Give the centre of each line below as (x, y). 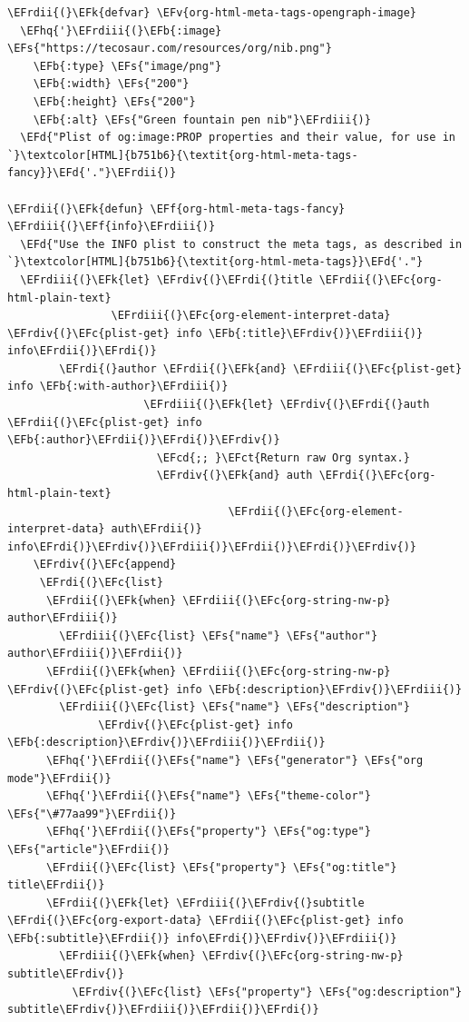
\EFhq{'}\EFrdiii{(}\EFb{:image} (121, 30)
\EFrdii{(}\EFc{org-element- (316, 511)
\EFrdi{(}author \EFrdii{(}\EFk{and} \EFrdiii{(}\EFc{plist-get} (261, 368)
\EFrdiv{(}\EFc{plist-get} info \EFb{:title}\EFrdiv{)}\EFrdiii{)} (215, 333)
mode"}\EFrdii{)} (59, 778)
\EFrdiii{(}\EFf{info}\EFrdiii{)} (112, 227)
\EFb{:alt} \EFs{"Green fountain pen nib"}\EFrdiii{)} (202, 119)
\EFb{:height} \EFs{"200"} (114, 101)
